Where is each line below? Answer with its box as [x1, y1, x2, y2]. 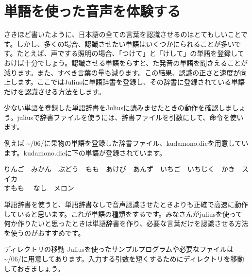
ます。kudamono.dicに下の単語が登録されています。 [4, 147, 166, 157]
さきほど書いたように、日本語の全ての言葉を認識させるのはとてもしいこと [4, 29, 241, 39]
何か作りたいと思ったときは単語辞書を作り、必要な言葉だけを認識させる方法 [4, 218, 249, 228]
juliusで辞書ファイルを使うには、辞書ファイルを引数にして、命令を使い [17, 112, 244, 122]
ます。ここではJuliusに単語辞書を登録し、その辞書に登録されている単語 [17, 77, 245, 87]
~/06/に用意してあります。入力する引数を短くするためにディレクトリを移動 [4, 254, 244, 263]
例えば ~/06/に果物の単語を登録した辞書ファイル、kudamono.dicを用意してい [4, 138, 249, 148]
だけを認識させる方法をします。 [4, 86, 105, 96]
